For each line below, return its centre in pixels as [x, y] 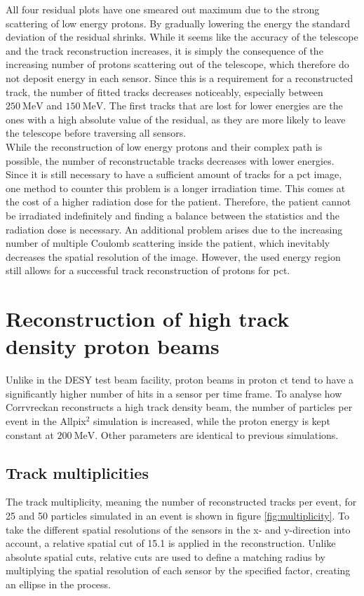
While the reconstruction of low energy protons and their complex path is [164, 146]
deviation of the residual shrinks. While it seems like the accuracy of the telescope [182, 37]
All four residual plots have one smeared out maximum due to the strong [163, 9]
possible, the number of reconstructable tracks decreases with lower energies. [170, 160]
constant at [30, 434]
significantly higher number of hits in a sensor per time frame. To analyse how [174, 393]
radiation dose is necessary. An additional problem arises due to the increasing [174, 229]
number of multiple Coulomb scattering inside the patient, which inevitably [168, 243]
